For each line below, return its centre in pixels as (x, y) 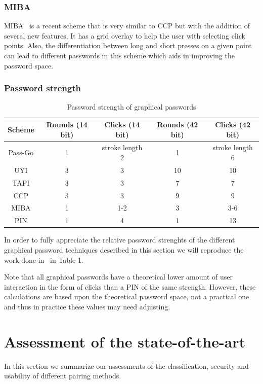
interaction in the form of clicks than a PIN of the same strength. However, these (130, 286)
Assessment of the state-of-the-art (125, 341)
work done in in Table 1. (44, 259)
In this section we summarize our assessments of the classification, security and (126, 365)
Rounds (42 (178, 124)
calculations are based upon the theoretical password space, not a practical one (127, 296)
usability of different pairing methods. (63, 376)
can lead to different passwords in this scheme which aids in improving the (119, 55)
